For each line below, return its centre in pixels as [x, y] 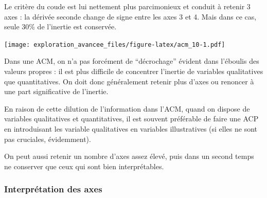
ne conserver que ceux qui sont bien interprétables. [84, 166]
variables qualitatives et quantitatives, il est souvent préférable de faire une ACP [131, 119]
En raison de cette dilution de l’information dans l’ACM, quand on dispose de [127, 108]
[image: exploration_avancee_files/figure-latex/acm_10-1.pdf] [115, 44]
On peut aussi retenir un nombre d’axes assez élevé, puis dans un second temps [129, 156]
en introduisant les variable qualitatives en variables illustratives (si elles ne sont [131, 129]
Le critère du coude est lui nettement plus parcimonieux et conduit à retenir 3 [127, 6]
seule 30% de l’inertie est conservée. [60, 26]
